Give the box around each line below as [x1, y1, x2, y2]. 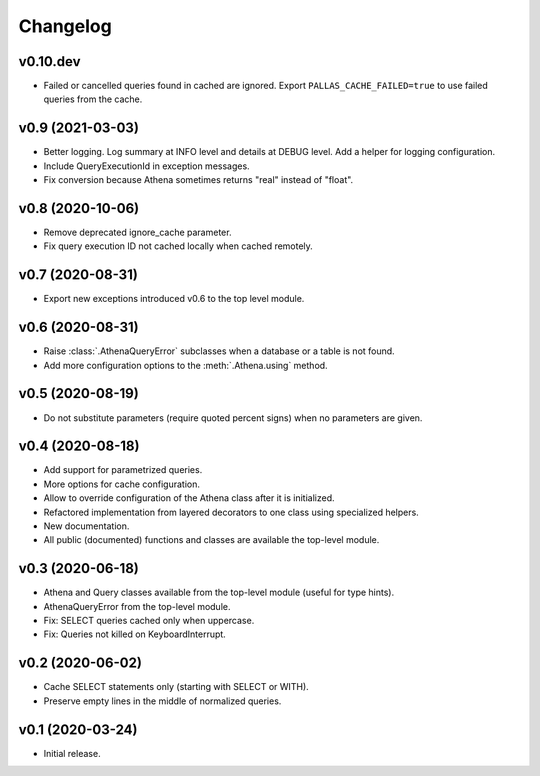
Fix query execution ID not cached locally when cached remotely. [43, 240, 314, 252]
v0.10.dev [18, 53, 81, 70]
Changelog [18, 15, 112, 37]
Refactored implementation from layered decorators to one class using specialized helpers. [43, 506, 419, 518]
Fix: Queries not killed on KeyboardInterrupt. [43, 628, 227, 640]
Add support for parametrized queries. [43, 464, 203, 476]
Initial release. [43, 747, 101, 759]
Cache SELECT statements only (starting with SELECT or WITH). [43, 681, 309, 693]
